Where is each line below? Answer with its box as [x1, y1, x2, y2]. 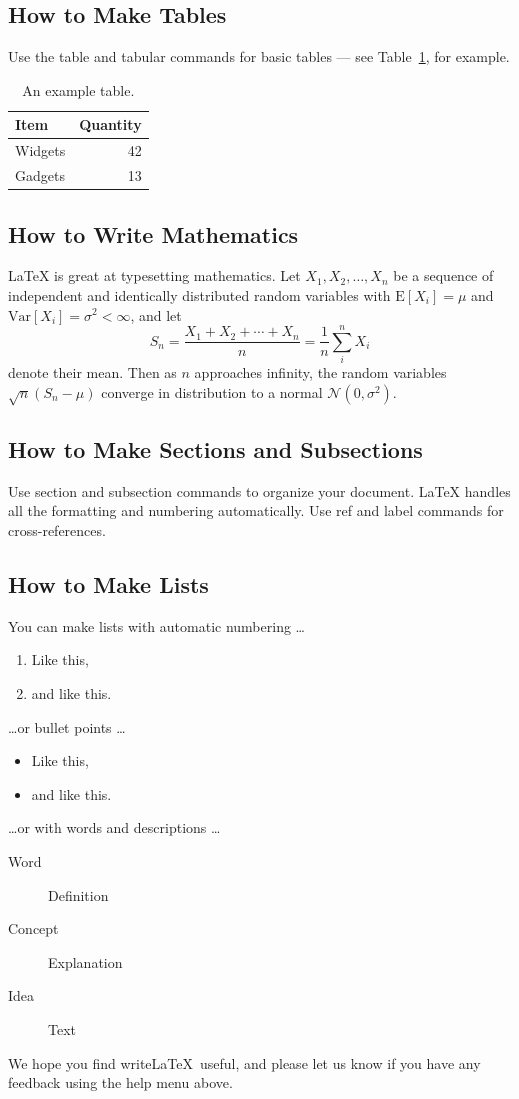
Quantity [79, 114, 142, 135]
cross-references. [8, 520, 106, 541]
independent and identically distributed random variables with [8, 284, 391, 305]
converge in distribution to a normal [101, 381, 323, 402]
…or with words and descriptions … [8, 817, 221, 838]
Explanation [48, 951, 123, 972]
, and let [130, 304, 182, 325]
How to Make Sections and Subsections [8, 434, 423, 465]
